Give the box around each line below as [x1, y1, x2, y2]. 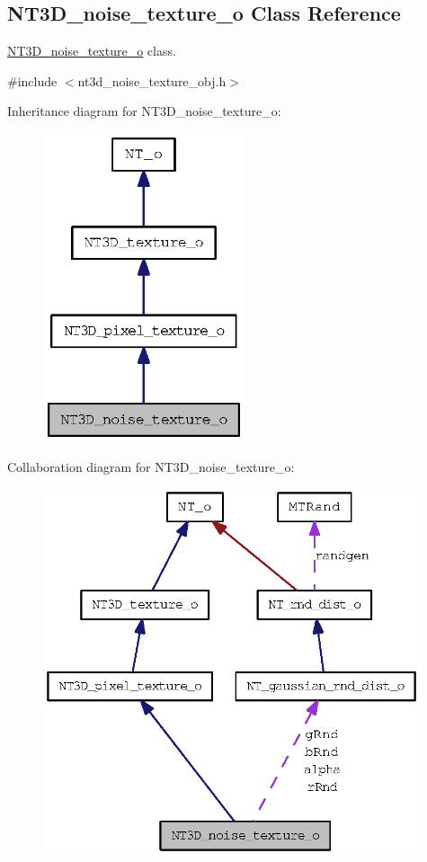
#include [7, 71, 58, 90]
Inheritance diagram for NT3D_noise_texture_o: [7, 102, 281, 120]
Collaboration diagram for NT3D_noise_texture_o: [7, 457, 295, 475]
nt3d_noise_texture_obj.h [77, 71, 227, 90]
